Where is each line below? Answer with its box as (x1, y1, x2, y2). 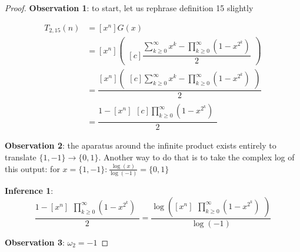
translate (5, 150, 36, 163)
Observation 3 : (5, 236, 65, 248)
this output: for (5, 162, 60, 174)
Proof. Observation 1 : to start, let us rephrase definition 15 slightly (5, 2, 254, 14)
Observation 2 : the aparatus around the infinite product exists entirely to (5, 139, 276, 152)
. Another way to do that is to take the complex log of (98, 150, 295, 163)
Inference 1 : (5, 184, 54, 197)
